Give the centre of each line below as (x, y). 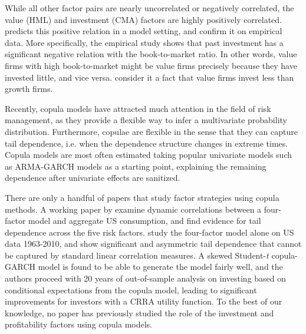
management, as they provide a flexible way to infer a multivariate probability (146, 120)
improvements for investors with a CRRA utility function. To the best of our (144, 301)
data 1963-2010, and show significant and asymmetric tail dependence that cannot (153, 244)
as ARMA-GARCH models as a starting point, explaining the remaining (136, 166)
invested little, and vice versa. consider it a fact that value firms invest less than (149, 77)
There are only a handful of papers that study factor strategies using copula (142, 197)
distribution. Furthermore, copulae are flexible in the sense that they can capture (151, 131)
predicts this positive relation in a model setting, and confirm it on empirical (144, 31)
